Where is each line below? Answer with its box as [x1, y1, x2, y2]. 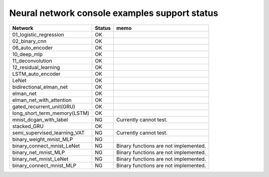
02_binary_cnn [12, 37, 47, 44]
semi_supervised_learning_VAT [12, 129, 85, 136]
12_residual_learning [12, 64, 60, 71]
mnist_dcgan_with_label [12, 116, 68, 123]
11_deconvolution [12, 57, 52, 64]
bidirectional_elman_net [12, 83, 68, 90]
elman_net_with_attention [12, 96, 72, 103]
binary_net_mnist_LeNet [12, 155, 69, 162]
